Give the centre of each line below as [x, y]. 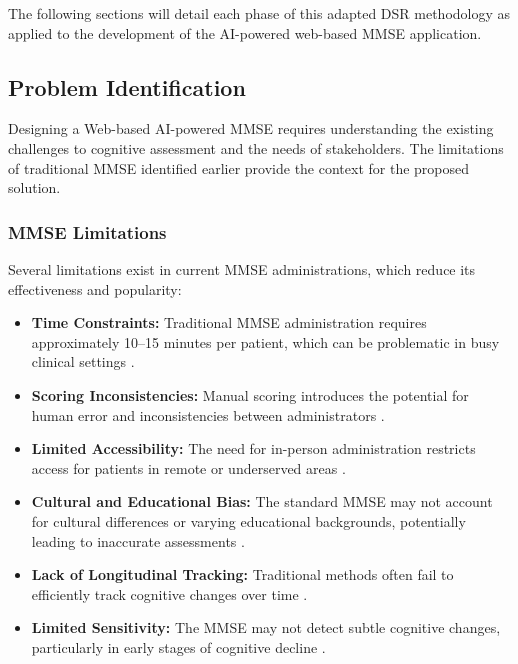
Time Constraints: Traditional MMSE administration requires [229, 322]
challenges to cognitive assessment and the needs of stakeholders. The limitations [256, 147]
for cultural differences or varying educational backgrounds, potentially [248, 520]
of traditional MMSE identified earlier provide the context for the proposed [239, 167]
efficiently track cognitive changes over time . [169, 593]
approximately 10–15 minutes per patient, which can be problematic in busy [265, 341]
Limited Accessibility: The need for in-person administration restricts [253, 448]
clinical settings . [83, 361]
